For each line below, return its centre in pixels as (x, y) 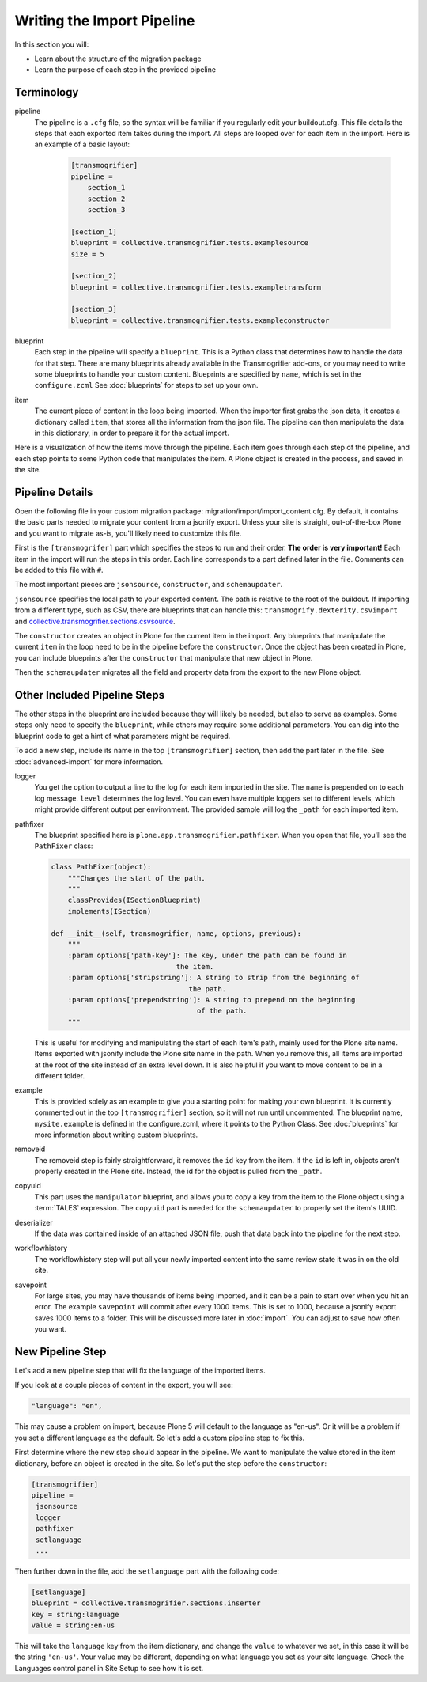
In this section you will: (52, 44)
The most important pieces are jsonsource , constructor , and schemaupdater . (149, 585)
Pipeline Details (54, 492)
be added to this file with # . (59, 570)
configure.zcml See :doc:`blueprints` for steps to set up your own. (146, 385)
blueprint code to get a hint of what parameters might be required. (123, 736)
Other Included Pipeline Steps (90, 695)
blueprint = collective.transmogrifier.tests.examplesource (190, 243)
